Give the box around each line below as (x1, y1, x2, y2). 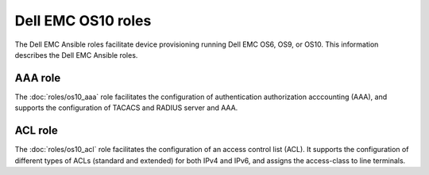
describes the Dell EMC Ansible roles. (14, 50, 138, 59)
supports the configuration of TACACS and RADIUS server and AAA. (14, 103, 238, 112)
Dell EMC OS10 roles (14, 12, 152, 29)
